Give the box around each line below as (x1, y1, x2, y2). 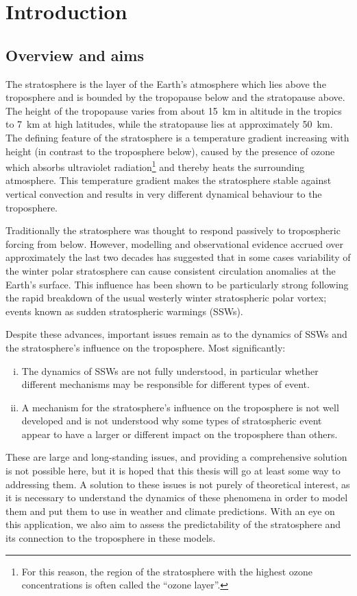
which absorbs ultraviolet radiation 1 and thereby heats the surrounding (5, 158, 305, 174)
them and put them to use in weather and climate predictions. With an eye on (5, 503, 335, 518)
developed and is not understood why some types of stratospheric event (21, 413, 322, 428)
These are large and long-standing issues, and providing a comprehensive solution (5, 450, 347, 464)
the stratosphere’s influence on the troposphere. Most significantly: (5, 340, 286, 354)
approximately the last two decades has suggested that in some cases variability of (5, 250, 351, 264)
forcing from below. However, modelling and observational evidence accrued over (5, 236, 344, 251)
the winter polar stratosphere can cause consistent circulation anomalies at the (5, 263, 336, 277)
